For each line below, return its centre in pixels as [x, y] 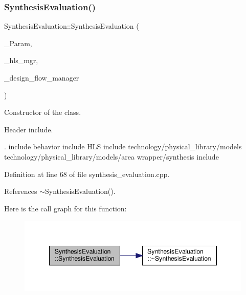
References [21, 191]
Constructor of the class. [43, 112]
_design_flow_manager [42, 77]
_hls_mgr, [21, 60]
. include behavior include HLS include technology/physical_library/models [123, 146]
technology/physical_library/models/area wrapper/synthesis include [111, 156]
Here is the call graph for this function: [65, 208]
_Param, [18, 43]
